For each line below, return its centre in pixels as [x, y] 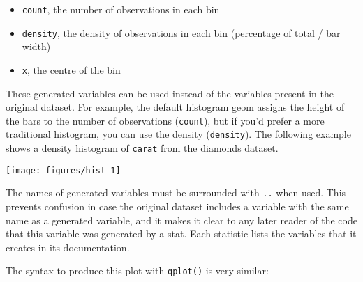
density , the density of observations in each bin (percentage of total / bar [181, 32]
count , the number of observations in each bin [121, 9]
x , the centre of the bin [71, 69]
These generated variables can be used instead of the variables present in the [170, 93]
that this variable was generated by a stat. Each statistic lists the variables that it [181, 234]
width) [36, 46]
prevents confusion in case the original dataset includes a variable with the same [177, 206]
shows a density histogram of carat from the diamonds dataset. [142, 148]
